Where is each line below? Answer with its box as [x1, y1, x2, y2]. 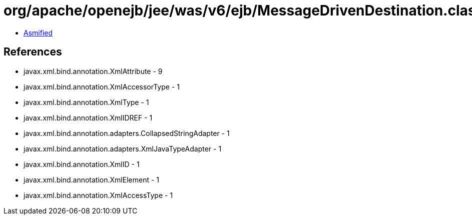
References [4, 45, 62, 58]
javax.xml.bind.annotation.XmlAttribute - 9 [24, 66, 163, 75]
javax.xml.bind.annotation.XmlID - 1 [24, 159, 140, 168]
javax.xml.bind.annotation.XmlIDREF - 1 [24, 113, 153, 122]
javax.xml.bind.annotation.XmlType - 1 [24, 97, 149, 106]
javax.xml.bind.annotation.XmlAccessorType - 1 [24, 82, 180, 91]
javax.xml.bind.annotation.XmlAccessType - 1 [24, 190, 173, 199]
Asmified [24, 28, 53, 37]
